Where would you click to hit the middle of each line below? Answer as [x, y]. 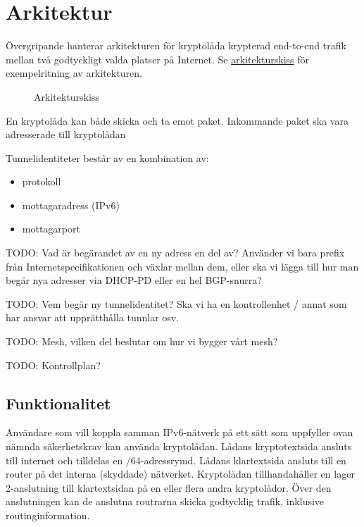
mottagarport [51, 229]
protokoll [42, 181]
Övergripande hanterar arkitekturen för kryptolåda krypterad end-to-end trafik [176, 45]
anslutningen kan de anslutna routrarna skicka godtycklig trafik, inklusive [165, 501]
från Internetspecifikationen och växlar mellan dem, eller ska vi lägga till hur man [182, 266]
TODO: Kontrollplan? [53, 365]
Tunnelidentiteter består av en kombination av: [107, 157]
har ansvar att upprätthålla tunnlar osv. [93, 317]
